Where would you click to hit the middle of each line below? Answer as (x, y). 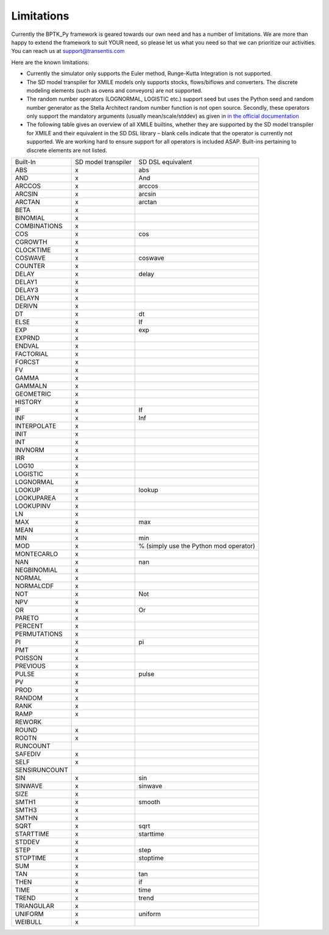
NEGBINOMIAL (36, 570)
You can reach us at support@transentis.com (68, 51)
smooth (150, 802)
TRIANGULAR (34, 906)
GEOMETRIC (33, 394)
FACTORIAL (32, 354)
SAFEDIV (28, 754)
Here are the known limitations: (50, 62)
